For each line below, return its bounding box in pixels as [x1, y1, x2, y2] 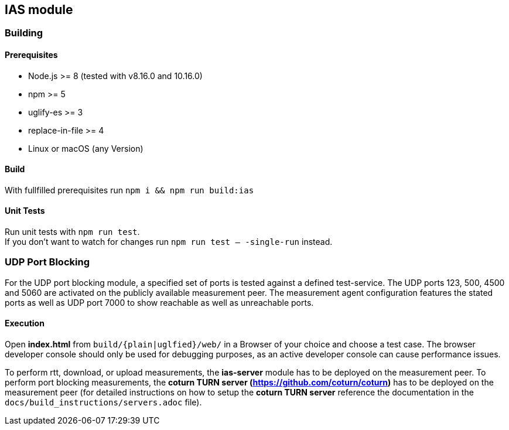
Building [5, 27, 43, 39]
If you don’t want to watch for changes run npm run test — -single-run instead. [5, 237, 333, 247]
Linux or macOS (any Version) [28, 143, 144, 153]
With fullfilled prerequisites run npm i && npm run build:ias [5, 185, 254, 195]
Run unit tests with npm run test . [5, 227, 140, 237]
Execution [5, 318, 45, 329]
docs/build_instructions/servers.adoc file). [5, 397, 202, 408]
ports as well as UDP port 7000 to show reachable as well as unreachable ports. [5, 297, 314, 308]
